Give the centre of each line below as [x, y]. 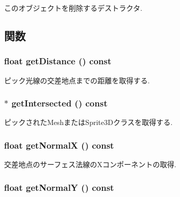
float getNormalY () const [59, 187]
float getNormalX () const [59, 145]
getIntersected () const [59, 103]
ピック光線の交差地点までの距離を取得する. [77, 80]
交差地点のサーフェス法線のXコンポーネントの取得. [90, 164]
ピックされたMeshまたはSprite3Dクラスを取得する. [88, 122]
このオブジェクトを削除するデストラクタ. [73, 8]
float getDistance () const [58, 61]
